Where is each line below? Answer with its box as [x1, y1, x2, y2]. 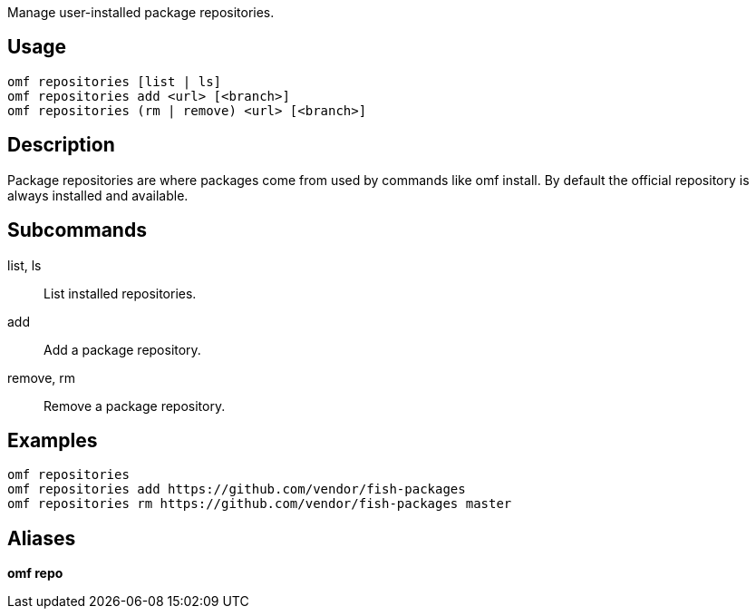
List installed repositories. [44, 285, 197, 301]
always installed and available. [7, 187, 189, 203]
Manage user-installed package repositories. [7, 5, 275, 20]
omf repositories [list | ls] [7, 73, 222, 89]
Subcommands [7, 219, 147, 242]
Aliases [7, 526, 76, 550]
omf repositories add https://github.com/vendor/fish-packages [7, 482, 466, 497]
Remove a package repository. [44, 397, 226, 414]
